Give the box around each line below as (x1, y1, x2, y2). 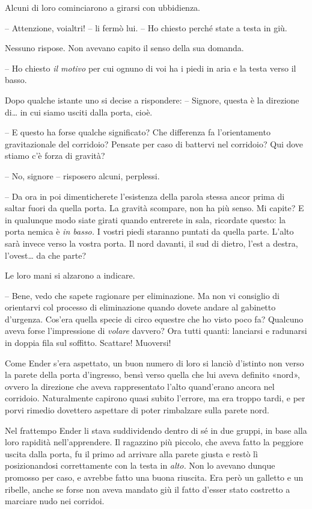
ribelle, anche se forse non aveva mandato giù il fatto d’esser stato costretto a (5, 483, 290, 495)
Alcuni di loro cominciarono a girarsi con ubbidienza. (5, 1, 200, 13)
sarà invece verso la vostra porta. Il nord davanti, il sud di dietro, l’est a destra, (5, 236, 298, 249)
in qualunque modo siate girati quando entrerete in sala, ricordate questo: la (5, 213, 286, 226)
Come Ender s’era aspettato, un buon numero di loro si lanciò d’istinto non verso (5, 356, 304, 369)
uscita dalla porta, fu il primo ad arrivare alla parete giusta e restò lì (5, 447, 258, 460)
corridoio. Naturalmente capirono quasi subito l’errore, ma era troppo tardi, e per (5, 392, 305, 404)
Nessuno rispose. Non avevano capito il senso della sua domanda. (5, 42, 244, 54)
